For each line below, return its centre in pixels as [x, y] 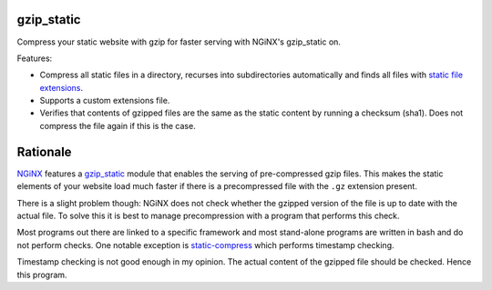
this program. [42, 275]
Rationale [44, 151]
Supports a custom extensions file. [105, 101]
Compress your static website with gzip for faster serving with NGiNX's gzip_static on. [179, 42]
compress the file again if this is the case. [118, 125]
